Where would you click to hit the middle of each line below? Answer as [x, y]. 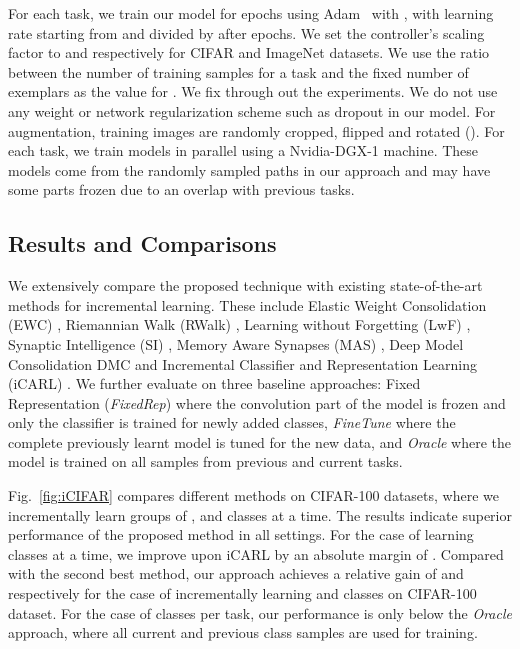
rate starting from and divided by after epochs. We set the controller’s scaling [246, 32]
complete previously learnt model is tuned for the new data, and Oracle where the [260, 441]
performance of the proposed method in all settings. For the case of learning [241, 534]
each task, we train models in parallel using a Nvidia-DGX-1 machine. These [243, 150]
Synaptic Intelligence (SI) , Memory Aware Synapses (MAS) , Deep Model [236, 343]
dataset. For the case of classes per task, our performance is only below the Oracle [260, 612]
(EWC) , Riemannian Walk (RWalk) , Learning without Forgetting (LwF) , [239, 324]
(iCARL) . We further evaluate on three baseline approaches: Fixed [214, 383]
